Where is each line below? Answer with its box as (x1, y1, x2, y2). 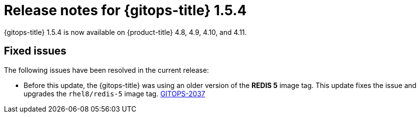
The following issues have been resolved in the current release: (4, 65, 209, 74)
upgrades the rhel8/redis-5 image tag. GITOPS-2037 (24, 89, 205, 98)
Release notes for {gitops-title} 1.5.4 (4, 2, 247, 19)
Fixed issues (4, 45, 67, 58)
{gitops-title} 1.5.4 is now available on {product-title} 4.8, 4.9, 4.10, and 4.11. (4, 28, 247, 36)
